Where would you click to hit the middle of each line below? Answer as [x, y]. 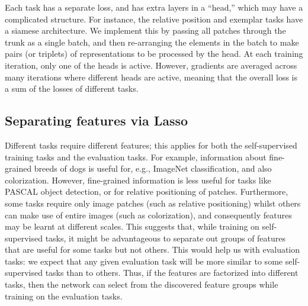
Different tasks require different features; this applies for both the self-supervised [151, 145]
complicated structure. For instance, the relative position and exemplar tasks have [154, 19]
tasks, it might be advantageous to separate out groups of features [166, 238]
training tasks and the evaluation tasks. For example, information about [136, 157]
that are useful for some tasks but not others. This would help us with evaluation [153, 249]
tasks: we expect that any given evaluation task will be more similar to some [144, 261]
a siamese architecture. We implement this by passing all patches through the [145, 30]
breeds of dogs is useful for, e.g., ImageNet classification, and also [153, 168]
